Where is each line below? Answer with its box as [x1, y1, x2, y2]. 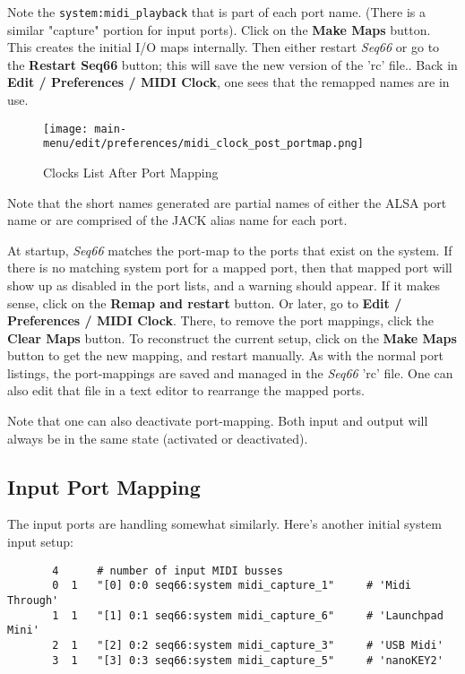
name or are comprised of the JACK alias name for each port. [7, 211, 348, 229]
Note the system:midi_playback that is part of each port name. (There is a [7, 3, 426, 21]
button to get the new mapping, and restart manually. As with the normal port [7, 346, 443, 365]
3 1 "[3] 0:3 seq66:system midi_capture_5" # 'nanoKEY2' [52, 653, 443, 667]
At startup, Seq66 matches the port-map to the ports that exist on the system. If [7, 240, 452, 259]
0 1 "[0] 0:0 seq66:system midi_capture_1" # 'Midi [52, 579, 412, 592]
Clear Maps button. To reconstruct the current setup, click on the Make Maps [7, 328, 457, 347]
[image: [43, 122, 89, 135]
